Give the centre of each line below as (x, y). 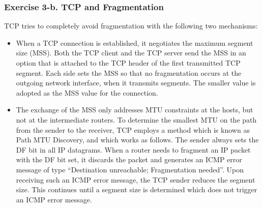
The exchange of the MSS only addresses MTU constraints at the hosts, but (135, 110)
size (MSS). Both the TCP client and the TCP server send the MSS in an (131, 53)
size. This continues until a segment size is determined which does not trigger (137, 189)
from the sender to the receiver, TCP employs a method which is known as (133, 129)
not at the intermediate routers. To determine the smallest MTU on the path (136, 119)
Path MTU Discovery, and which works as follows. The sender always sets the (137, 140)
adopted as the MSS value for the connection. (87, 92)
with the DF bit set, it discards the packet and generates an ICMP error (129, 159)
